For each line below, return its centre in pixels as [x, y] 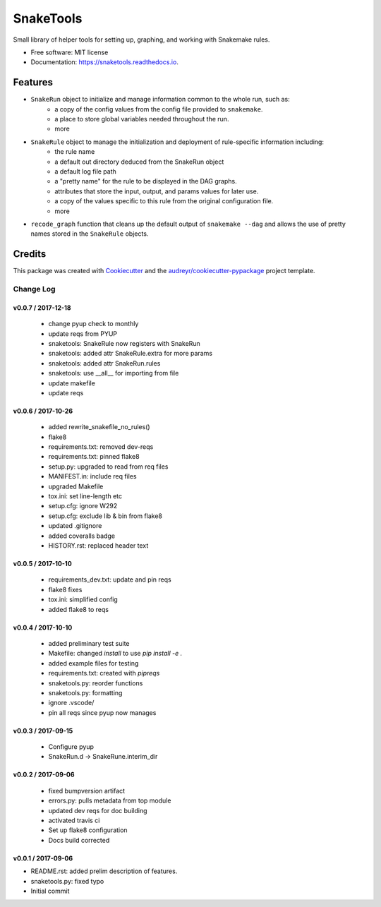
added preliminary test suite [89, 643]
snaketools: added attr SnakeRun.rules [104, 363]
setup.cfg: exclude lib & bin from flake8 [105, 516]
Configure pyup [71, 747]
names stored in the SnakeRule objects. [90, 234]
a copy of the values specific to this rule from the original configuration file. [164, 201]
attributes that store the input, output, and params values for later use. [157, 191]
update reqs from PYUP [83, 334]
